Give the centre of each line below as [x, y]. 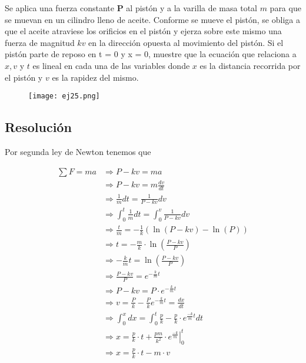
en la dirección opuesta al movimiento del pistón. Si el [186, 42]
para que [285, 8]
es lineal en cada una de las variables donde [111, 65]
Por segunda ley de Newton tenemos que [78, 152]
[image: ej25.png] [64, 96]
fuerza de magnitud [40, 42]
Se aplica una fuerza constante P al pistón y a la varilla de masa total [131, 8]
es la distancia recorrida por [250, 65]
